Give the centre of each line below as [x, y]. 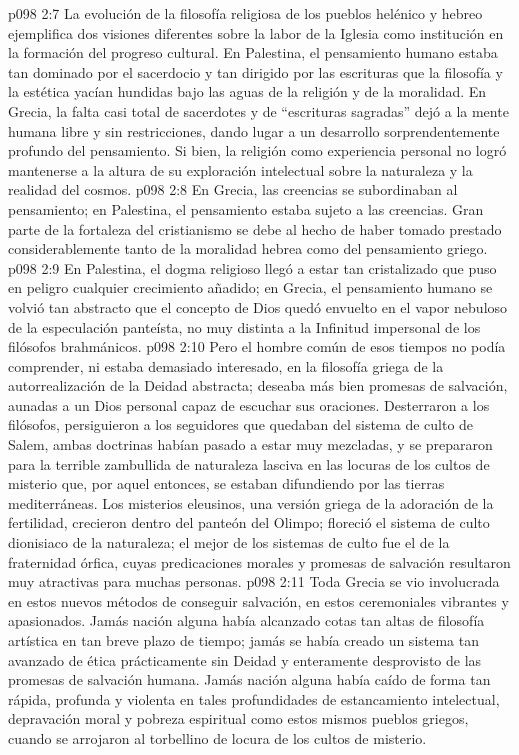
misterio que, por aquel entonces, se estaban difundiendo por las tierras [226, 483]
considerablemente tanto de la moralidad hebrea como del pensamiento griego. [248, 248]
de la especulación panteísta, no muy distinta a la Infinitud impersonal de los [244, 326]
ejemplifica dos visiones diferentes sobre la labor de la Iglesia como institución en [256, 32]
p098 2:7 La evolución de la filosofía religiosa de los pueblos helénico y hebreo [245, 13]
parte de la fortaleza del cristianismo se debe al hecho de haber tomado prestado [255, 228]
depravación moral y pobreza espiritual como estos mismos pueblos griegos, [238, 718]
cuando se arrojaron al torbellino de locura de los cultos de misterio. [217, 737]
